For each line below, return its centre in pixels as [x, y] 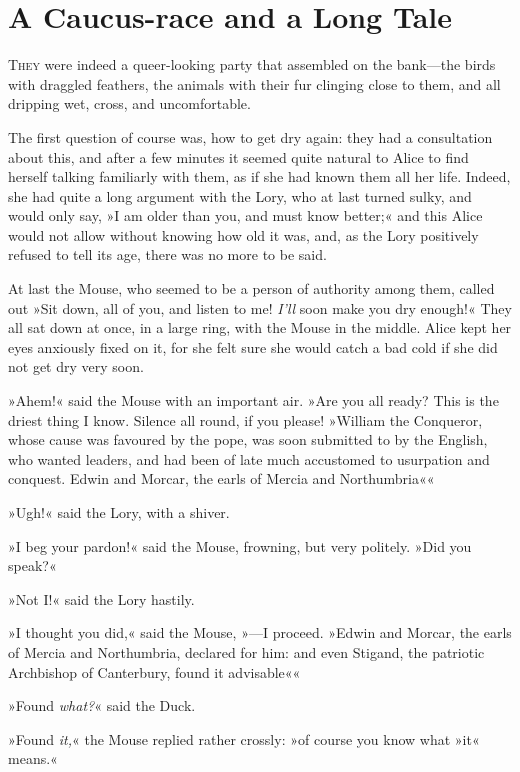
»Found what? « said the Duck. [102, 705]
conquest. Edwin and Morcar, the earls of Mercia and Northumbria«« [221, 478]
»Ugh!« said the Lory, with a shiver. [119, 512]
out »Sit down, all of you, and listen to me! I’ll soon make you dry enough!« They [260, 307]
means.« [33, 758]
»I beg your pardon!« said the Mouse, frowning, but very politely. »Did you [240, 545]
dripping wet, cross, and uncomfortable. [129, 103]
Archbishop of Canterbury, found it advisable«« [154, 671]
